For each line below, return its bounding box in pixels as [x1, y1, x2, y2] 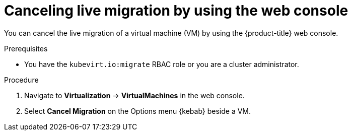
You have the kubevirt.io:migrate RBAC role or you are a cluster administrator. [24, 59, 299, 69]
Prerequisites [4, 44, 48, 53]
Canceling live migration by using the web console [4, 2, 348, 19]
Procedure [4, 75, 39, 84]
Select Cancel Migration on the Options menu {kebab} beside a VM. [24, 106, 251, 115]
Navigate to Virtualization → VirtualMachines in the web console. [24, 91, 245, 100]
